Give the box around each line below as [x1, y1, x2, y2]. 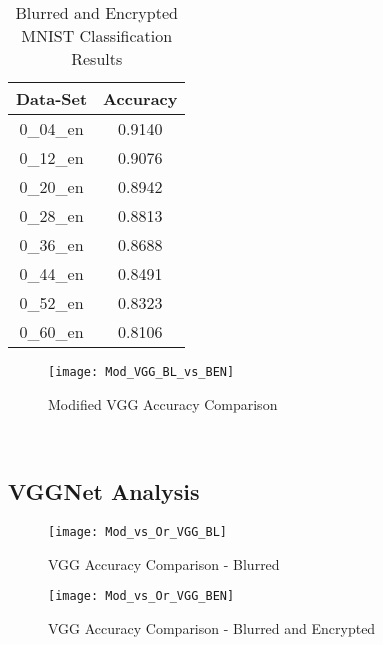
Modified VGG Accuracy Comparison [48, 393, 278, 414]
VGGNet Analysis [8, 476, 200, 507]
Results [71, 47, 123, 70]
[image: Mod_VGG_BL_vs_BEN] [48, 365, 235, 379]
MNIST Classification [21, 24, 173, 47]
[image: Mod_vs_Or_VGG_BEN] [48, 589, 235, 604]
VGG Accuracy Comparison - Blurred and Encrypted [48, 617, 376, 638]
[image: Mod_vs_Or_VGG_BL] [48, 525, 227, 540]
